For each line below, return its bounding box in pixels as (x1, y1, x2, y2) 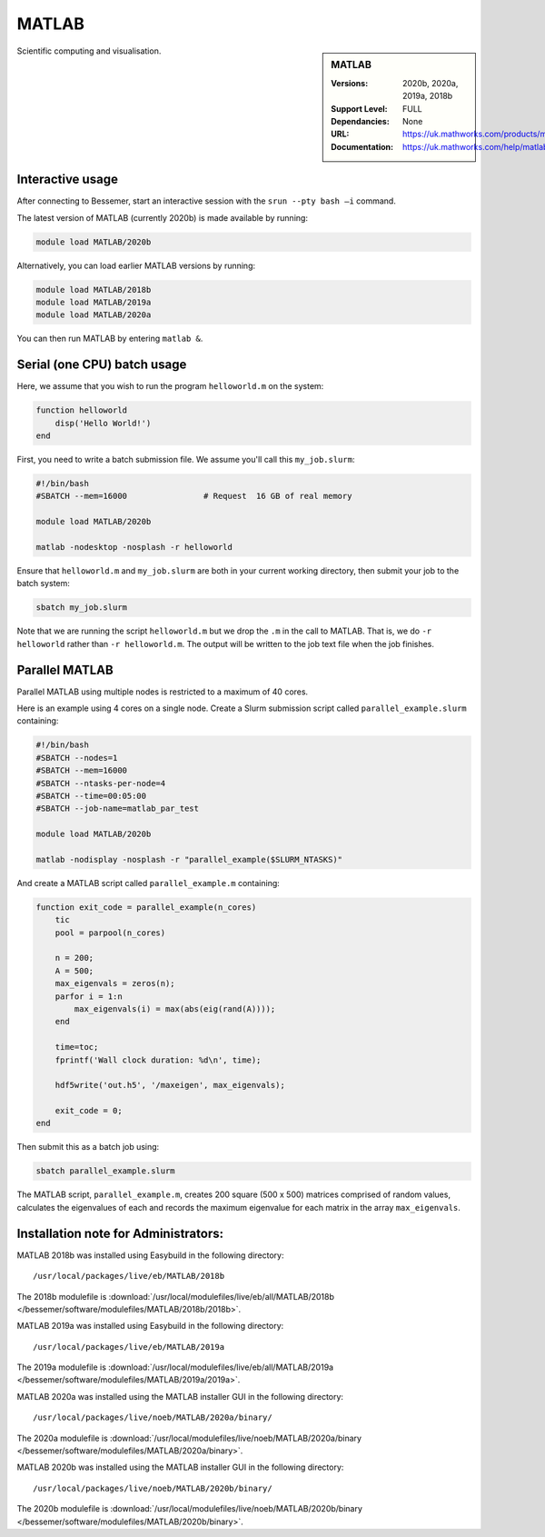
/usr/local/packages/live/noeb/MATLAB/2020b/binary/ (33, 1482, 272, 1493)
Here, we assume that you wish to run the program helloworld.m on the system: (16, 381, 324, 392)
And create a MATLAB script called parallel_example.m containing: (16, 877, 281, 888)
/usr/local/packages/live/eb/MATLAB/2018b (33, 1271, 225, 1282)
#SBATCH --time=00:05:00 (35, 791, 147, 801)
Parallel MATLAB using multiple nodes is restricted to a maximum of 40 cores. (16, 686, 309, 697)
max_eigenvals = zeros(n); (54, 978, 176, 989)
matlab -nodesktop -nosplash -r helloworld (35, 542, 233, 552)
